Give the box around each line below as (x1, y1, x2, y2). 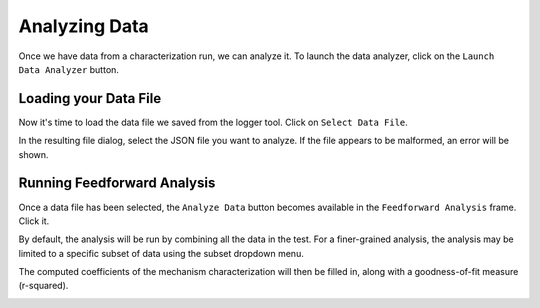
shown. (18, 148, 49, 160)
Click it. (18, 215, 50, 227)
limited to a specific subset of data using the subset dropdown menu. (18, 247, 304, 259)
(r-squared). (18, 280, 69, 292)
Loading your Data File (18, 90, 162, 107)
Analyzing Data (18, 15, 149, 37)
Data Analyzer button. (18, 63, 120, 75)
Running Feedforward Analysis (18, 175, 216, 192)
